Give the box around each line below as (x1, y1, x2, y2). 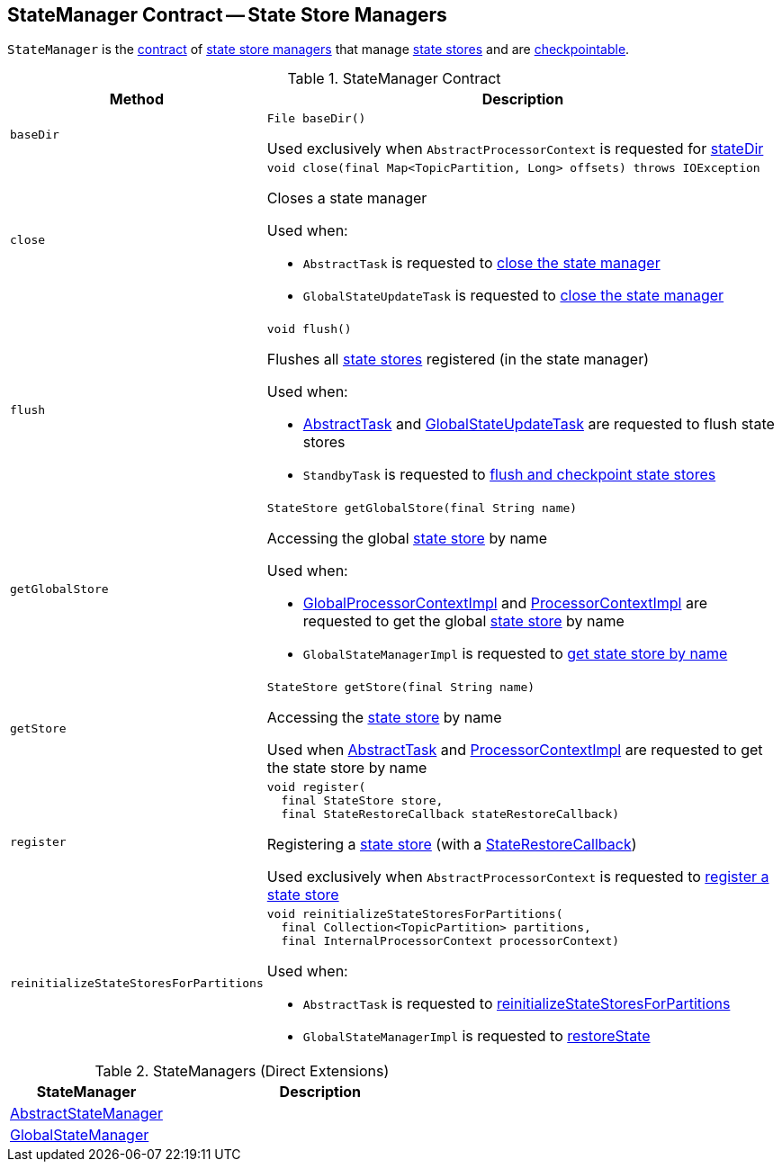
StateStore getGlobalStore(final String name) (266, 501, 578, 516)
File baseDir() (266, 112, 366, 126)
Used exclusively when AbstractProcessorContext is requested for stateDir (266, 139, 764, 158)
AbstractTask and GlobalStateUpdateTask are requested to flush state (302, 415, 775, 434)
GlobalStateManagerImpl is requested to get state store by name (302, 644, 728, 663)
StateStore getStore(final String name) (266, 680, 535, 695)
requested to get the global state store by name (302, 612, 625, 631)
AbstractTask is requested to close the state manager (302, 254, 661, 273)
